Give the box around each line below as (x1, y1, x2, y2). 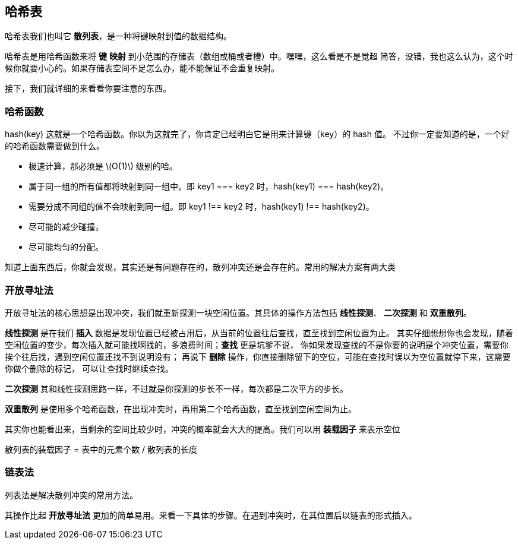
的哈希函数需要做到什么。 (5, 141, 105, 151)
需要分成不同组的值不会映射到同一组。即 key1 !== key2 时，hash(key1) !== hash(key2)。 (29, 201, 374, 212)
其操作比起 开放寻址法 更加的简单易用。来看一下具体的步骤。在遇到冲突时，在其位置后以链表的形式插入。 (5, 510, 417, 520)
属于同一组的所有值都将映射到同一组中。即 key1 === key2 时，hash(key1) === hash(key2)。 (29, 181, 389, 192)
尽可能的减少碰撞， (29, 222, 103, 232)
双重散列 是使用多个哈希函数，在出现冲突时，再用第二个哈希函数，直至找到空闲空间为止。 (5, 403, 356, 414)
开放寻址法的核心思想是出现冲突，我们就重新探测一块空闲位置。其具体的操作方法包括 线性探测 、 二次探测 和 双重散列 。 (5, 307, 472, 318)
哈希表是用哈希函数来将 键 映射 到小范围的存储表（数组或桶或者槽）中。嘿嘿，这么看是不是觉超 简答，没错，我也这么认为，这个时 (5, 51, 513, 62)
